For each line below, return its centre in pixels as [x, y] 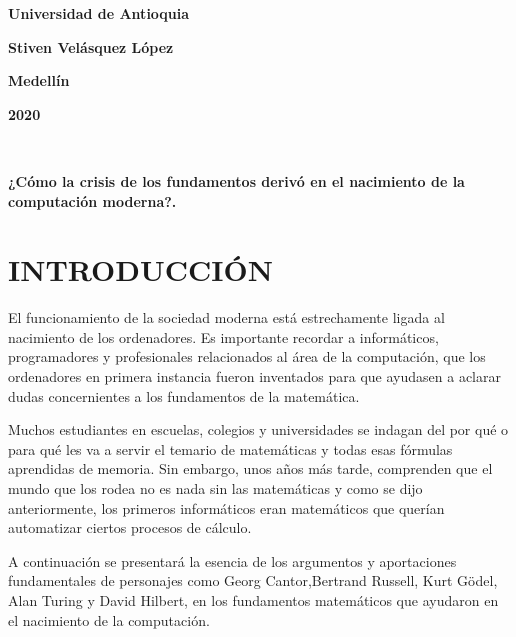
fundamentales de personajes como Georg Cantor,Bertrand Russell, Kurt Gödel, [253, 580]
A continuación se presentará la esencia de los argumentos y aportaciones [232, 560]
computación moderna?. [92, 200]
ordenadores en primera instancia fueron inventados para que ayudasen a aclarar [254, 376]
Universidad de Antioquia [99, 13]
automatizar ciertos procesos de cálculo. [130, 527]
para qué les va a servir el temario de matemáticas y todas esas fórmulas [230, 448]
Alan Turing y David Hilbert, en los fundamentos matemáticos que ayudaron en [253, 600]
